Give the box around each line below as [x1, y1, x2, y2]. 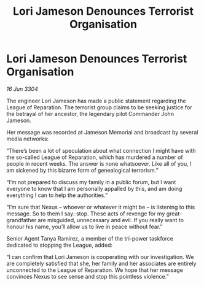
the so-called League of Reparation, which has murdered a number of [6, 153, 183, 161]
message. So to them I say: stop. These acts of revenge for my [6, 210, 165, 217]
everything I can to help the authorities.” [6, 191, 108, 199]
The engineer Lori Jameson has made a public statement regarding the [6, 97, 186, 104]
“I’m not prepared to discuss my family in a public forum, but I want [6, 178, 176, 185]
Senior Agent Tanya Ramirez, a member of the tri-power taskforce [6, 234, 174, 242]
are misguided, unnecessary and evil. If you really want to [37, 216, 184, 223]
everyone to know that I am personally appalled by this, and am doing [6, 185, 182, 192]
